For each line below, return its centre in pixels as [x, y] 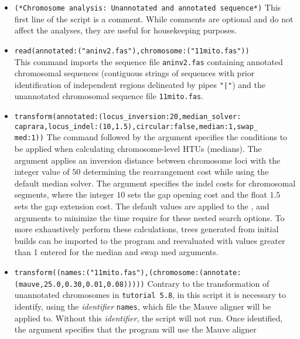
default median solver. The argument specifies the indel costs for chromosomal [155, 183]
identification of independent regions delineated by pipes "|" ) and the [140, 84]
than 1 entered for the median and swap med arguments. [116, 252]
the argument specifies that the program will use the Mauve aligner [135, 329]
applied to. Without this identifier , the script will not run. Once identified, [149, 318]
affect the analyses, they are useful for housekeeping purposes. [126, 30]
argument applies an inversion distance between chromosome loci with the [147, 160]
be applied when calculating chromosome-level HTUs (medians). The [138, 149]
